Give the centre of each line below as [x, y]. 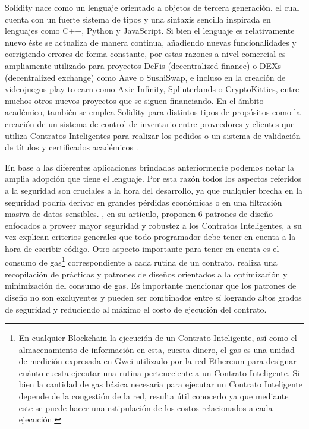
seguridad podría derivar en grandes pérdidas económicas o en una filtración [144, 202]
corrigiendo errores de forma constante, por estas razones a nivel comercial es [145, 54]
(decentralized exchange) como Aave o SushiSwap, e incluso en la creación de [145, 77]
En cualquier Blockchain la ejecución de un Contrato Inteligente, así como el [158, 338]
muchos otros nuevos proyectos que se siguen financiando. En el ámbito [134, 100]
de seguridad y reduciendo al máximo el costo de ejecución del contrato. [136, 309]
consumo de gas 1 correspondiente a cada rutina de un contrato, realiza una [141, 261]
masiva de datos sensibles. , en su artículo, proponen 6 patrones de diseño [139, 214]
